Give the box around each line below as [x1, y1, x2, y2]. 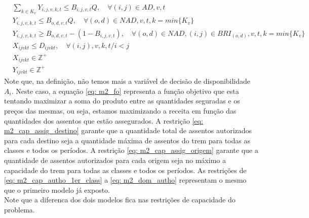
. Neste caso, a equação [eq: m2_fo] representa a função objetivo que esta [11, 85, 239, 96]
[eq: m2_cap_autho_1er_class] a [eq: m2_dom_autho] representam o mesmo [4, 175, 247, 185]
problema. [4, 204, 35, 214]
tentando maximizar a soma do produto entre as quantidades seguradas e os [4, 95, 240, 106]
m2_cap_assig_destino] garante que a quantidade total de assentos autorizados [4, 125, 252, 136]
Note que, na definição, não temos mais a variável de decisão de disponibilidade [4, 76, 251, 86]
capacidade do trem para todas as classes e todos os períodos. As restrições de [4, 165, 247, 175]
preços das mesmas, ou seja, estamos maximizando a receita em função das [4, 105, 237, 116]
